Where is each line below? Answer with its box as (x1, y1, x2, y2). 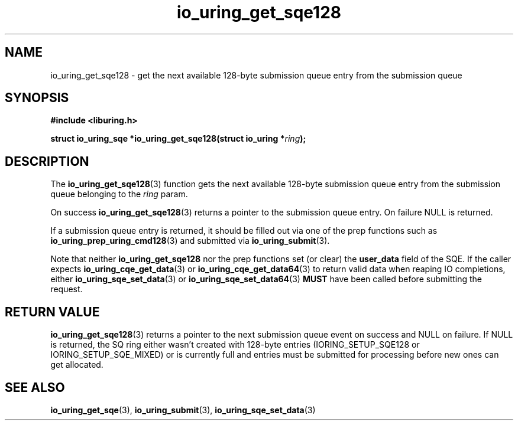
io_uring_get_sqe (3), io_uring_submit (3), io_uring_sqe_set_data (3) (50, 404, 316, 415)
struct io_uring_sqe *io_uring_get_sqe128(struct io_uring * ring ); (50, 133, 306, 144)
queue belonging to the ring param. (50, 189, 188, 200)
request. (50, 284, 83, 295)
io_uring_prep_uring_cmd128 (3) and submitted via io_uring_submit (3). (50, 236, 330, 246)
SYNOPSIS (5, 90, 69, 106)
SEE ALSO (5, 380, 65, 395)
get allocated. (50, 359, 103, 370)
